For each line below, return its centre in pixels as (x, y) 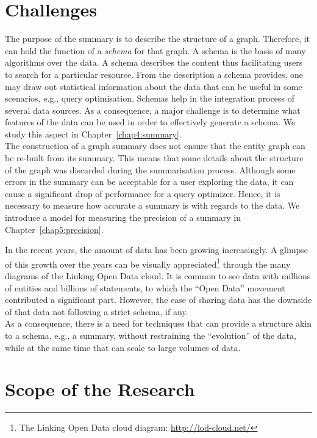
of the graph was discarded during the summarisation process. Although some (150, 169)
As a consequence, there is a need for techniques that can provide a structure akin (158, 323)
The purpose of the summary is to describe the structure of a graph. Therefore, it (158, 39)
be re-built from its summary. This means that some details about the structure (154, 158)
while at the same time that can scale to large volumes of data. (123, 347)
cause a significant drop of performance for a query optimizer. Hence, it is (143, 193)
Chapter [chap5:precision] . (54, 229)
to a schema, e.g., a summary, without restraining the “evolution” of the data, (151, 335)
